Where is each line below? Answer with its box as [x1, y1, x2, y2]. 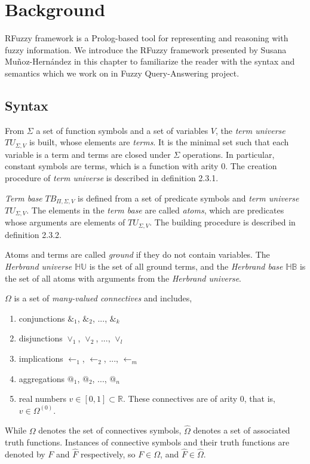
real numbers [19, 392, 66, 405]
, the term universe [216, 124, 286, 136]
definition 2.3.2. [5, 228, 62, 240]
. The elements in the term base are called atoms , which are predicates [26, 203, 284, 216]
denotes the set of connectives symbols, [38, 424, 182, 436]
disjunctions [19, 332, 63, 344]
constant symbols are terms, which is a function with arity [5, 160, 219, 172]
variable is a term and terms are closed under [5, 148, 171, 160]
